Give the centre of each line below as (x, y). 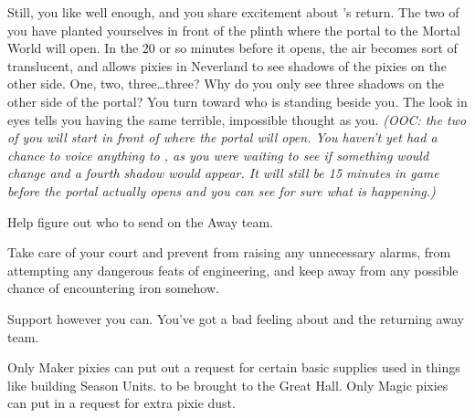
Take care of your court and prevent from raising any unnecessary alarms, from (229, 252)
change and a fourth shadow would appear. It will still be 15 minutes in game (223, 173)
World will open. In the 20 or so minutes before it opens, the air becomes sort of (232, 48)
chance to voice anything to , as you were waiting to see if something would (218, 155)
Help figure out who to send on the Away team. (140, 221)
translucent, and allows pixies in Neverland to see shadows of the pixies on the (227, 65)
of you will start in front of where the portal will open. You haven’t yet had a (222, 137)
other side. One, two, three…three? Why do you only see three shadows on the (226, 84)
